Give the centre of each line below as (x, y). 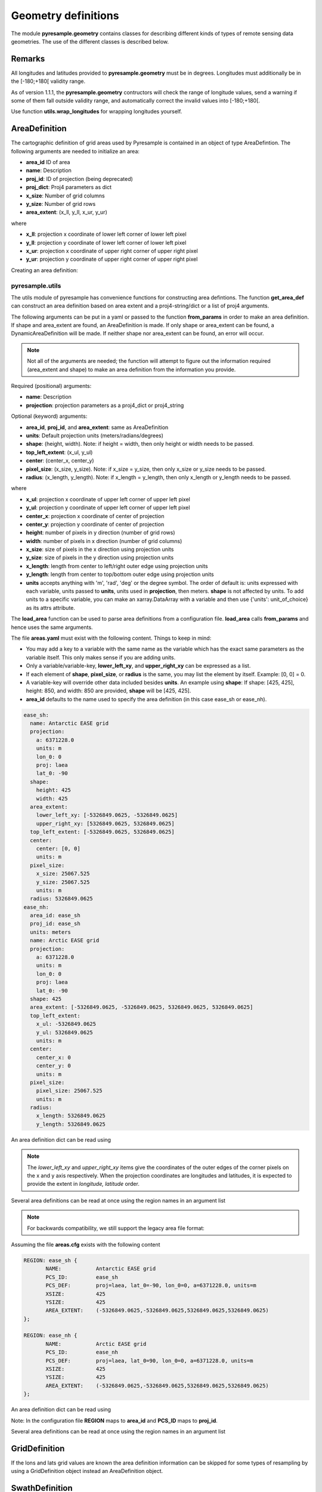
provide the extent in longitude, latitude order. (83, 1184)
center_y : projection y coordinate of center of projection (95, 524)
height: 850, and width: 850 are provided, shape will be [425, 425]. (109, 691)
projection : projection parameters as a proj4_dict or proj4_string (105, 405)
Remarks (28, 59)
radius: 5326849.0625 (62, 899)
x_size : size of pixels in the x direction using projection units (100, 550)
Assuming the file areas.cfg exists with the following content (86, 1244)
